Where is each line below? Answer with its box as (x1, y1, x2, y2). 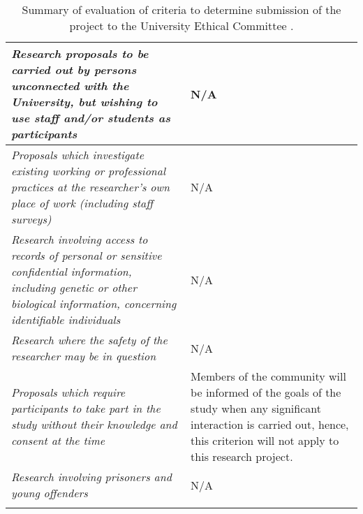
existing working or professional (11, 163, 166, 179)
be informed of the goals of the (191, 384, 341, 400)
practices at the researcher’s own (11, 179, 170, 195)
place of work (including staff (11, 195, 154, 211)
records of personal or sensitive (11, 247, 162, 263)
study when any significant (191, 400, 321, 416)
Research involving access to (11, 231, 148, 247)
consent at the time (11, 432, 105, 448)
